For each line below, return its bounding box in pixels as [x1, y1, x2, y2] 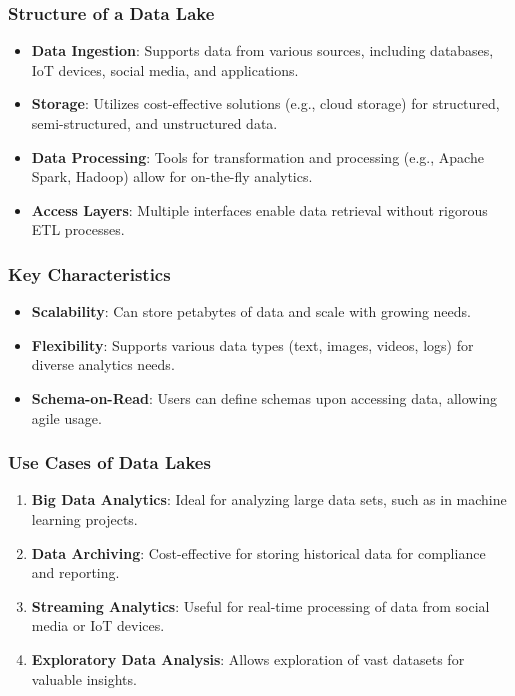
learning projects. [31, 508, 138, 529]
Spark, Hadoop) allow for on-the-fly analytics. [31, 166, 313, 187]
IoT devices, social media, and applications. [31, 59, 299, 80]
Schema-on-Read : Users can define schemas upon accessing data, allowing [31, 387, 498, 408]
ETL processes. [31, 219, 125, 240]
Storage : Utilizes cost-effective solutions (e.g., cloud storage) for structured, [31, 93, 500, 114]
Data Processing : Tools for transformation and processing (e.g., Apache [31, 146, 484, 167]
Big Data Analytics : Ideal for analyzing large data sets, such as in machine [31, 489, 507, 510]
